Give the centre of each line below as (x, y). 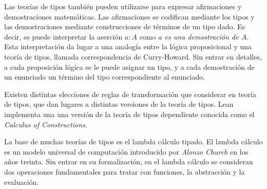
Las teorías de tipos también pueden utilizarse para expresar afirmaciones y (123, 6)
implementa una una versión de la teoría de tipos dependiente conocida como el (129, 114)
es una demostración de (202, 36)
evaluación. (22, 182)
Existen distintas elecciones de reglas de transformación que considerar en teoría (130, 94)
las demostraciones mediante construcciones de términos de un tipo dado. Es (125, 26)
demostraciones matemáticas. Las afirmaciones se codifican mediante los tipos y (129, 16)
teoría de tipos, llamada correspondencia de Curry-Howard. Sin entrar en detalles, (133, 56)
